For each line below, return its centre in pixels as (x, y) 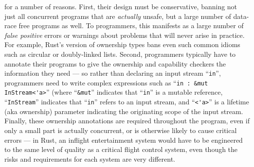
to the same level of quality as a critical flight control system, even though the (121, 149)
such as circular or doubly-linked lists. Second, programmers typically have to (120, 54)
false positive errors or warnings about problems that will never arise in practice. (125, 35)
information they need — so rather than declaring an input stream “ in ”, (113, 73)
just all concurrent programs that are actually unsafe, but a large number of (118, 16)
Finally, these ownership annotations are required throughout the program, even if (127, 121)
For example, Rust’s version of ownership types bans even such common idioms (122, 44)
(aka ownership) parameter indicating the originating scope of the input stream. (124, 111)
